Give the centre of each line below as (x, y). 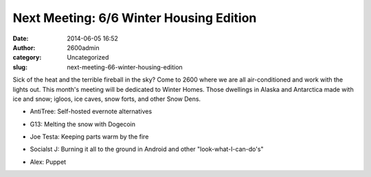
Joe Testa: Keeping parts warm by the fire (89, 137)
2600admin (83, 47)
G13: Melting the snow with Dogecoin (83, 124)
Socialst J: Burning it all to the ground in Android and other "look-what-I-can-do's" (147, 149)
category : (27, 58)
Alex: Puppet (48, 162)
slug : (20, 67)
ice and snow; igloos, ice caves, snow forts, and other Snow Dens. (107, 99)
